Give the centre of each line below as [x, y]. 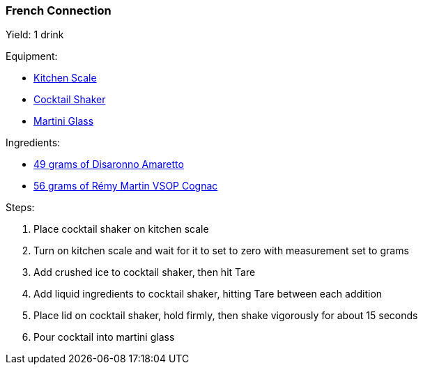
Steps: [20, 208]
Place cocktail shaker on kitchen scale [121, 229]
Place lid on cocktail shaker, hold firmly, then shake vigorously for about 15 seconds [226, 316]
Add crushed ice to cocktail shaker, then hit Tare [145, 272]
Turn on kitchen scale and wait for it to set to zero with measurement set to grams [221, 251]
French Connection [59, 10]
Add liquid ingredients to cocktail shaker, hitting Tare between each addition [208, 294]
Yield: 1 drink [35, 35]
